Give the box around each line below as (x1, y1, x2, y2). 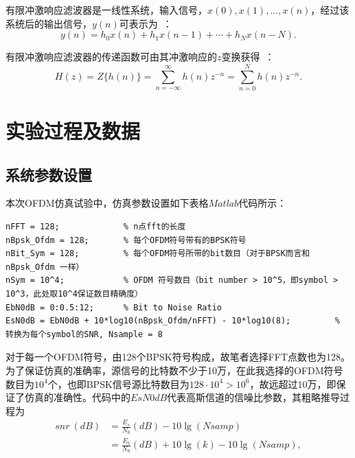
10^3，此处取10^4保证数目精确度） (5, 289, 143, 299)
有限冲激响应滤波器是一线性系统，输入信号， (5, 3, 207, 16)
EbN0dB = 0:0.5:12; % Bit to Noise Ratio (5, 302, 222, 312)
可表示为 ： (119, 16, 172, 30)
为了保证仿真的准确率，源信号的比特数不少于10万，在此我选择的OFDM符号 (5, 363, 343, 378)
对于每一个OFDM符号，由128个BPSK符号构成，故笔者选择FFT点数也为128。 (5, 350, 351, 364)
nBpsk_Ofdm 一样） (5, 262, 84, 272)
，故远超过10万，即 (249, 376, 336, 391)
